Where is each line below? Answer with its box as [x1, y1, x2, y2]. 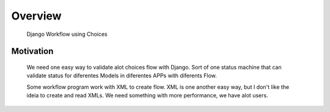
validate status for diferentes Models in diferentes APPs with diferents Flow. [26, 72, 217, 79]
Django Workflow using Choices [26, 30, 108, 38]
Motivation [11, 46, 54, 57]
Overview [11, 9, 62, 23]
